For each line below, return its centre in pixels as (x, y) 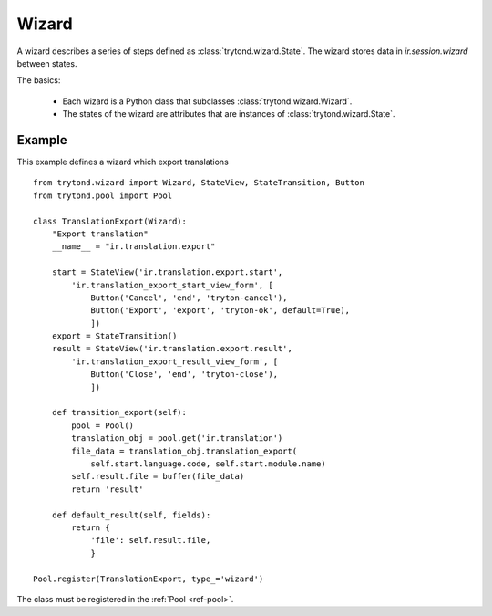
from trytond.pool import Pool (103, 195)
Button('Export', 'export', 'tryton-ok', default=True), (220, 311)
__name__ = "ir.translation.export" (133, 247)
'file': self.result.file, (151, 540)
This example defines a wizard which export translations (123, 162)
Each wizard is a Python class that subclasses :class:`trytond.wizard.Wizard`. (207, 101)
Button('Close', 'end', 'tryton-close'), (184, 375)
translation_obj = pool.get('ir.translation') (177, 439)
